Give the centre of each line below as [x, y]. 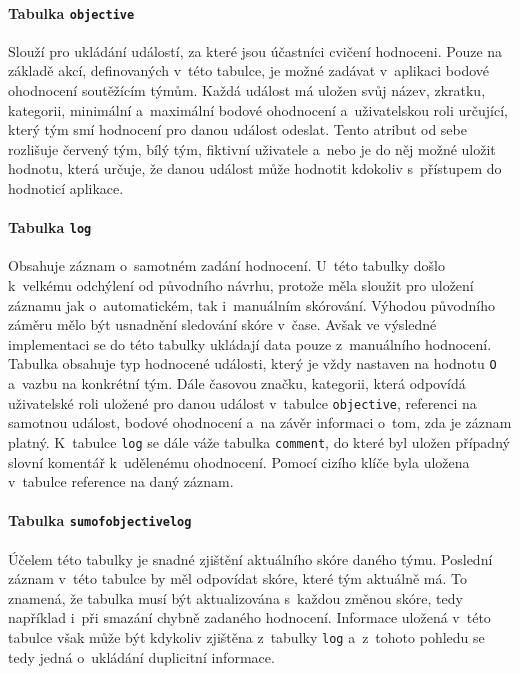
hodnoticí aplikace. [66, 188]
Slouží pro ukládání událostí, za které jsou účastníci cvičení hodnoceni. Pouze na [255, 50]
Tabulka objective [71, 12]
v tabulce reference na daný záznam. [121, 481]
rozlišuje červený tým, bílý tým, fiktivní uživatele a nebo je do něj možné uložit [252, 148]
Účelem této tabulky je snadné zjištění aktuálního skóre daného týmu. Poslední [250, 558]
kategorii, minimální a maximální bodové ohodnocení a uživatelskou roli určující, [258, 109]
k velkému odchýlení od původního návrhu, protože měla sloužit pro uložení [241, 285]
